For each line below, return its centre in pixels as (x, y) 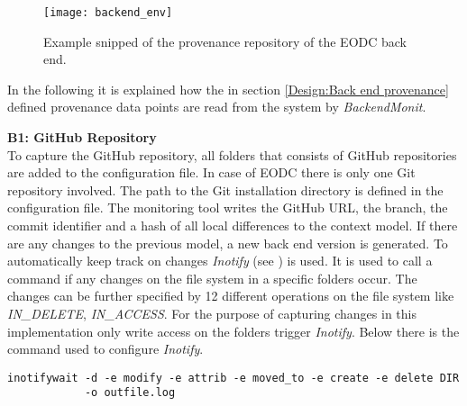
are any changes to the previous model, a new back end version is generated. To (228, 243)
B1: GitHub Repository (82, 137)
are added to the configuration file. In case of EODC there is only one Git (211, 172)
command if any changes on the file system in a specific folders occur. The (212, 278)
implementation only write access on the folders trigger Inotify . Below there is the (233, 331)
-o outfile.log (130, 393)
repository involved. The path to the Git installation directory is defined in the (225, 189)
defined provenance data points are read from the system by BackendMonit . (217, 107)
